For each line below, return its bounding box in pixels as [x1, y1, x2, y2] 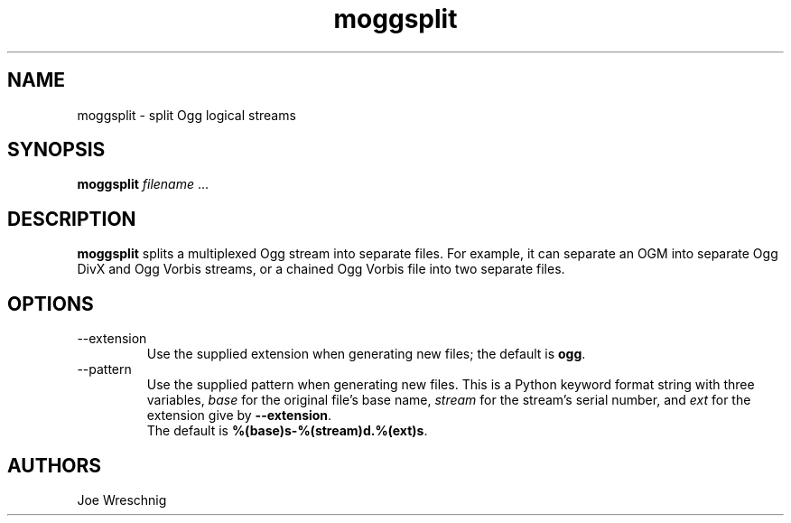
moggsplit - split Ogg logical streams [77, 107, 296, 123]
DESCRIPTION [7, 207, 136, 230]
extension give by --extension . [146, 407, 332, 424]
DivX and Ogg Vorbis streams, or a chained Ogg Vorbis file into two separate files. [77, 261, 565, 277]
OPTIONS [7, 292, 94, 315]
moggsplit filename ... [77, 176, 209, 192]
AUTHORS [7, 453, 102, 477]
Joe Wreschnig [77, 491, 167, 508]
